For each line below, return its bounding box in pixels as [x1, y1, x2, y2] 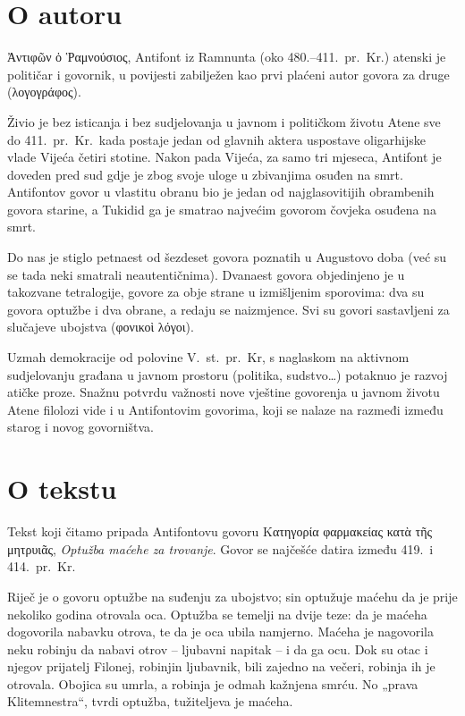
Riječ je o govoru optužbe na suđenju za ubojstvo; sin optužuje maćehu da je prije [7, 586, 458, 605]
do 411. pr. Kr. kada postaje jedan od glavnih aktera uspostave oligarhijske [7, 130, 426, 148]
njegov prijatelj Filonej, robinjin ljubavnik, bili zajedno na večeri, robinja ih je [7, 657, 435, 676]
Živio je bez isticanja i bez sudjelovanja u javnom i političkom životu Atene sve [7, 112, 441, 131]
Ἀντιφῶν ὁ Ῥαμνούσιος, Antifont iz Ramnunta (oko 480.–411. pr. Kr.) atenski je [7, 47, 446, 66]
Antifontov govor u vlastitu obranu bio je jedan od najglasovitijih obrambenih [7, 182, 435, 201]
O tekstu [7, 470, 117, 507]
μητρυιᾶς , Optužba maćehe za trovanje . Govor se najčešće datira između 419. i [7, 539, 434, 558]
